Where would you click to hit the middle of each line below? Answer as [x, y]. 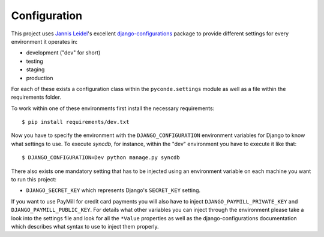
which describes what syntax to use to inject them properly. [85, 226]
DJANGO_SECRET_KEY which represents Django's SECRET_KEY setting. [113, 190]
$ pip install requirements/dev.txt [76, 122]
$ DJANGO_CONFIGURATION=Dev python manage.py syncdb [101, 158]
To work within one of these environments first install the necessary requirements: [113, 108]
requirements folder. [36, 97]
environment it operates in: [44, 41]
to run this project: [34, 180]
